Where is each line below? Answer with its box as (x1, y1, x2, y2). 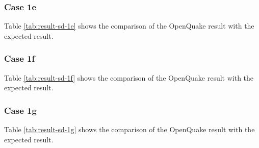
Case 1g (4, 104, 37, 116)
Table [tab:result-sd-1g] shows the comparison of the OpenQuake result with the (4, 124, 255, 135)
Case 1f (4, 52, 35, 65)
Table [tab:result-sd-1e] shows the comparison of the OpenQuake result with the (4, 20, 254, 31)
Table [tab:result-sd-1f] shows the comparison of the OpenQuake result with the (4, 72, 254, 83)
